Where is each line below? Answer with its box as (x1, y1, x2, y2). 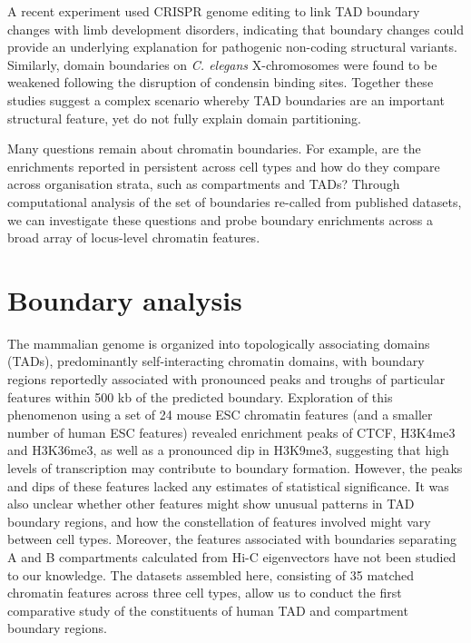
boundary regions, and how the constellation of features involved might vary (7, 511, 431, 530)
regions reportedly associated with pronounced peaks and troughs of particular (7, 370, 446, 389)
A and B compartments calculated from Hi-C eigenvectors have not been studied (7, 547, 456, 566)
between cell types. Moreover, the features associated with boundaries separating (7, 529, 456, 549)
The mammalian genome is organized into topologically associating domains (7, 333, 430, 352)
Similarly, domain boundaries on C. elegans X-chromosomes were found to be (7, 54, 437, 74)
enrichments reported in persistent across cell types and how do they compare (7, 156, 440, 175)
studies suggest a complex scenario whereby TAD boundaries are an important (7, 90, 445, 109)
